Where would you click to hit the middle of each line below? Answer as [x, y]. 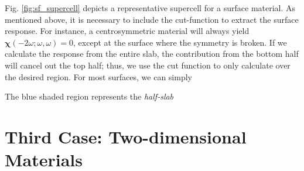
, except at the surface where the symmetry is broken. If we [180, 42]
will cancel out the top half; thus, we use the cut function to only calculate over [148, 65]
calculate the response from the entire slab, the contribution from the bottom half [152, 54]
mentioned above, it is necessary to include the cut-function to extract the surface [152, 19]
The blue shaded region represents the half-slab [89, 96]
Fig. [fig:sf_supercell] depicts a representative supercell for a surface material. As [150, 8]
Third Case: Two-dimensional [126, 136]
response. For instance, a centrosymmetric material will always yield [127, 31]
